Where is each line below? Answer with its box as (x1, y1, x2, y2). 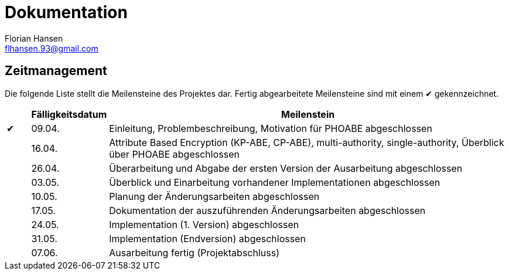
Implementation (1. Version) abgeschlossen (109, 218, 299, 230)
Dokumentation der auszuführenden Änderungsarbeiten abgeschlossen (109, 204, 426, 216)
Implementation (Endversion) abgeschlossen (109, 232, 306, 245)
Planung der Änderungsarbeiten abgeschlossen (109, 190, 320, 202)
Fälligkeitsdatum (31, 108, 107, 120)
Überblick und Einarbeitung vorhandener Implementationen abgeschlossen (109, 176, 440, 188)
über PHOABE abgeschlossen (109, 148, 240, 160)
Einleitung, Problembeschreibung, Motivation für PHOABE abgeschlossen (109, 122, 432, 134)
